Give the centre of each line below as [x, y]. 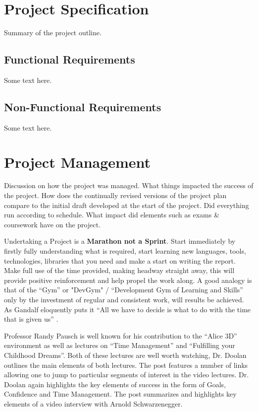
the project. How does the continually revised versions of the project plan [115, 195]
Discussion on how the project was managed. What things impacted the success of [129, 185]
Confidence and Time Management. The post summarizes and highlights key [120, 394]
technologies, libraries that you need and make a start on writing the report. [120, 260]
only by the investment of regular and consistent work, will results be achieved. [124, 299]
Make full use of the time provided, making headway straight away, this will [119, 270]
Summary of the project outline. [53, 33]
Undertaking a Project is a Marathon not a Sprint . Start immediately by [120, 241]
